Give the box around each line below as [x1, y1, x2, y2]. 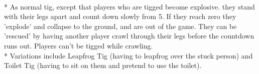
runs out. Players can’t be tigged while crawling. [4, 40, 153, 50]
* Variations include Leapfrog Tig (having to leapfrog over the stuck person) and [4, 50, 253, 60]
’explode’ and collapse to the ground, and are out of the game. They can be [4, 20, 237, 31]
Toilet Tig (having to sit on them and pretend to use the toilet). [4, 60, 202, 70]
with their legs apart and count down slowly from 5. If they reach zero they [4, 11, 236, 21]
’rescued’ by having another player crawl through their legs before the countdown [4, 30, 254, 41]
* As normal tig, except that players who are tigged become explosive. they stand [4, 1, 255, 11]
